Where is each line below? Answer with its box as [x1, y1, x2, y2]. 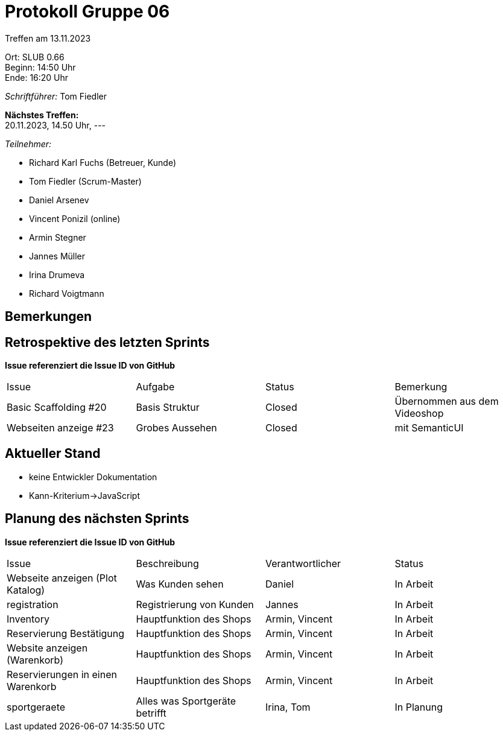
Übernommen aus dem [394, 395, 499, 408]
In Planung [394, 700, 443, 713]
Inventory [7, 612, 49, 625]
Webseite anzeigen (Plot [7, 571, 117, 584]
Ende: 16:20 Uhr [5, 72, 69, 83]
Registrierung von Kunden [136, 598, 254, 611]
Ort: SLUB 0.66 [5, 51, 65, 62]
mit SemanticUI [394, 422, 464, 434]
